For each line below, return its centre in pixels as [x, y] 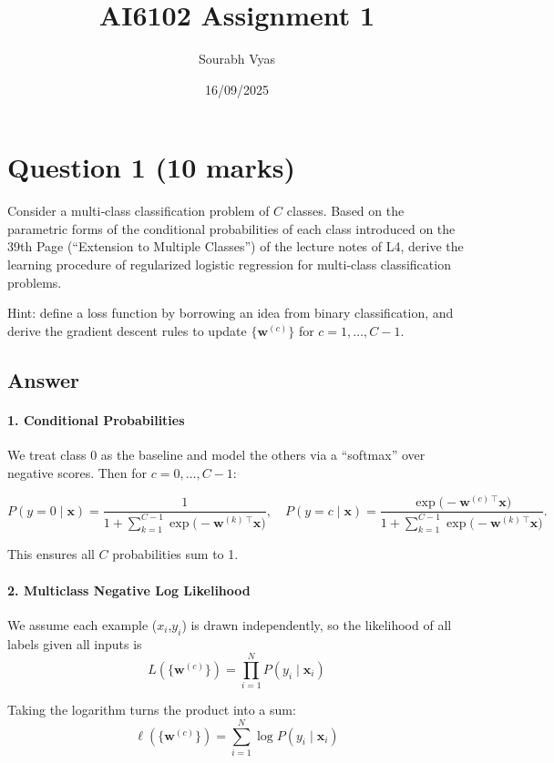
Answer [44, 379]
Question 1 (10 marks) [151, 167]
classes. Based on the [345, 211]
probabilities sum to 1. [175, 554]
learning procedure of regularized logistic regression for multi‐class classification [229, 265]
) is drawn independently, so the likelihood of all [317, 624]
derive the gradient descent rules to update [127, 330]
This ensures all [51, 554]
